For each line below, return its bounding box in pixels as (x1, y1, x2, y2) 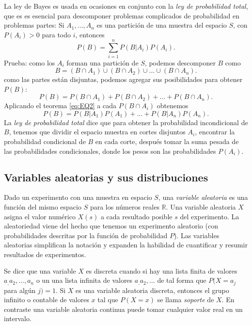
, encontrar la (195, 127, 235, 137)
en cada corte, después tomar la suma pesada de (95, 136, 239, 146)
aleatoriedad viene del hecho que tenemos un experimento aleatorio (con (4, 221, 218, 231)
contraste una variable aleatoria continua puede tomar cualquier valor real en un (4, 304, 243, 314)
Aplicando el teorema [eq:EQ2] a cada (4, 100, 117, 111)
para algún (4, 285, 36, 295)
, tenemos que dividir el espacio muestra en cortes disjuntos (9, 127, 186, 137)
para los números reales (90, 202, 159, 212)
